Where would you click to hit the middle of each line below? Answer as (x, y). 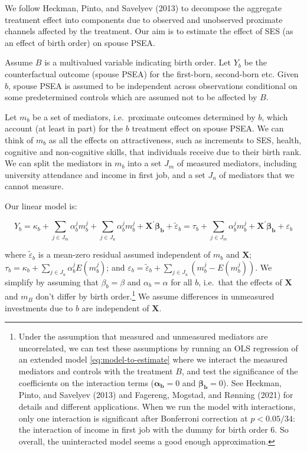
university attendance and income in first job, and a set (105, 174)
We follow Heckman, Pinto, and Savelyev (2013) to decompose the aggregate (143, 8)
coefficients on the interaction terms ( (86, 382)
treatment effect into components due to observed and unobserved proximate (144, 19)
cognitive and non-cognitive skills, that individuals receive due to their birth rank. (153, 151)
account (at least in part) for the (64, 128)
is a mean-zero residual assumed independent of (124, 254)
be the (255, 62)
